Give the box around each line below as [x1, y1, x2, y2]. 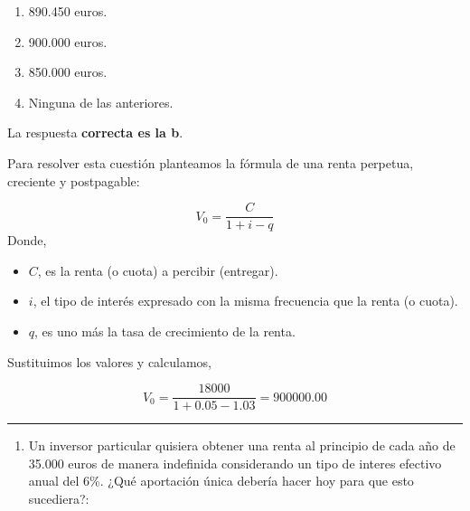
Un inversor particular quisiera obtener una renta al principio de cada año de [28, 436, 456, 455]
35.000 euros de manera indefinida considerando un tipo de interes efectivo [28, 453, 442, 472]
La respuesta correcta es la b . [7, 123, 183, 142]
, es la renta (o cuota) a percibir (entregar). [37, 260, 278, 279]
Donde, [7, 231, 47, 250]
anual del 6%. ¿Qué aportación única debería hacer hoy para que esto [28, 471, 414, 490]
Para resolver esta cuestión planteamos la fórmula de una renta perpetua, [7, 153, 414, 172]
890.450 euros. [28, 2, 108, 20]
